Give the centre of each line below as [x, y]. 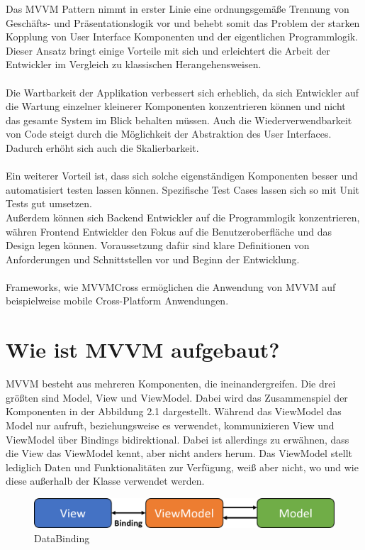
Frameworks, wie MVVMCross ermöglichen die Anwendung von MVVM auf [171, 286]
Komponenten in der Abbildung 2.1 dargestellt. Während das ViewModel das [174, 411]
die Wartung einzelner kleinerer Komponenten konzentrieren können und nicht [176, 106]
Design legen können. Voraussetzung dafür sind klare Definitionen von [158, 245]
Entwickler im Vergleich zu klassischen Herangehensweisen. [134, 64]
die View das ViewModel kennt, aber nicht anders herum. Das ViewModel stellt [179, 453]
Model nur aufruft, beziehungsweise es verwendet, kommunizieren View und [170, 425]
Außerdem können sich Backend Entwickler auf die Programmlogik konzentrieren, [183, 217]
